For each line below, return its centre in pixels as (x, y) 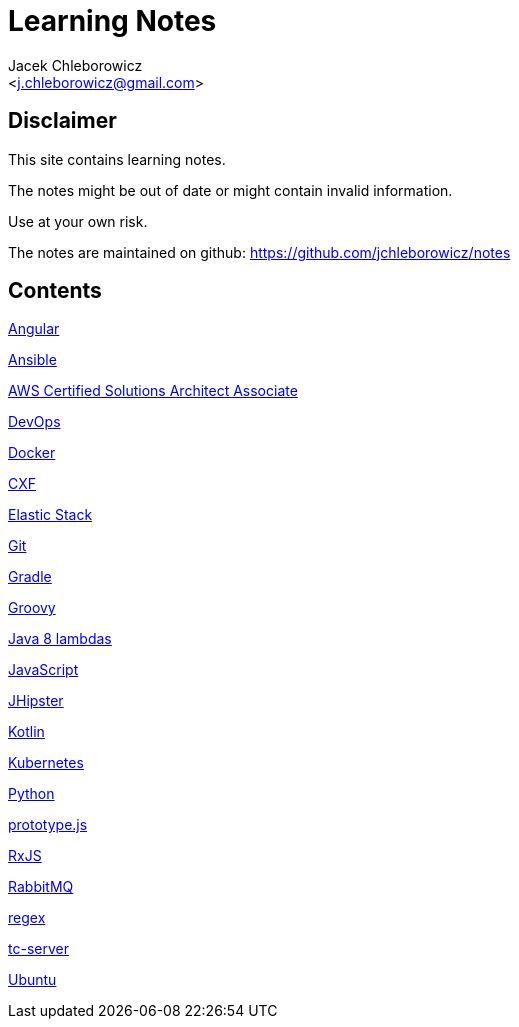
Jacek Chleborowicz (75, 65)
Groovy (32, 608)
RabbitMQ (41, 887)
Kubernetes (46, 763)
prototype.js (48, 825)
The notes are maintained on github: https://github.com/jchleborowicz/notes (259, 252)
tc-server (38, 949)
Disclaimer (62, 121)
